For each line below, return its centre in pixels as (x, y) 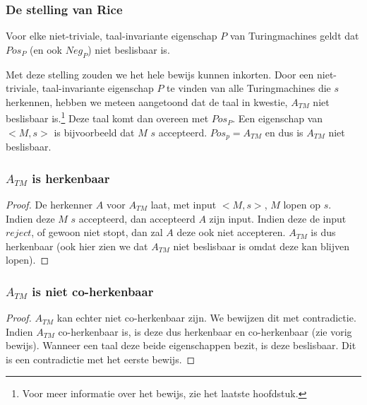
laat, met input (183, 204)
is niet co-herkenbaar (93, 291)
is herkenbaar (71, 178)
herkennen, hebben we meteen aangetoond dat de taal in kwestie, (147, 101)
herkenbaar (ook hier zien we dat (77, 246)
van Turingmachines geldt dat (294, 36)
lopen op (302, 204)
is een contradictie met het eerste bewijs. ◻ (101, 359)
